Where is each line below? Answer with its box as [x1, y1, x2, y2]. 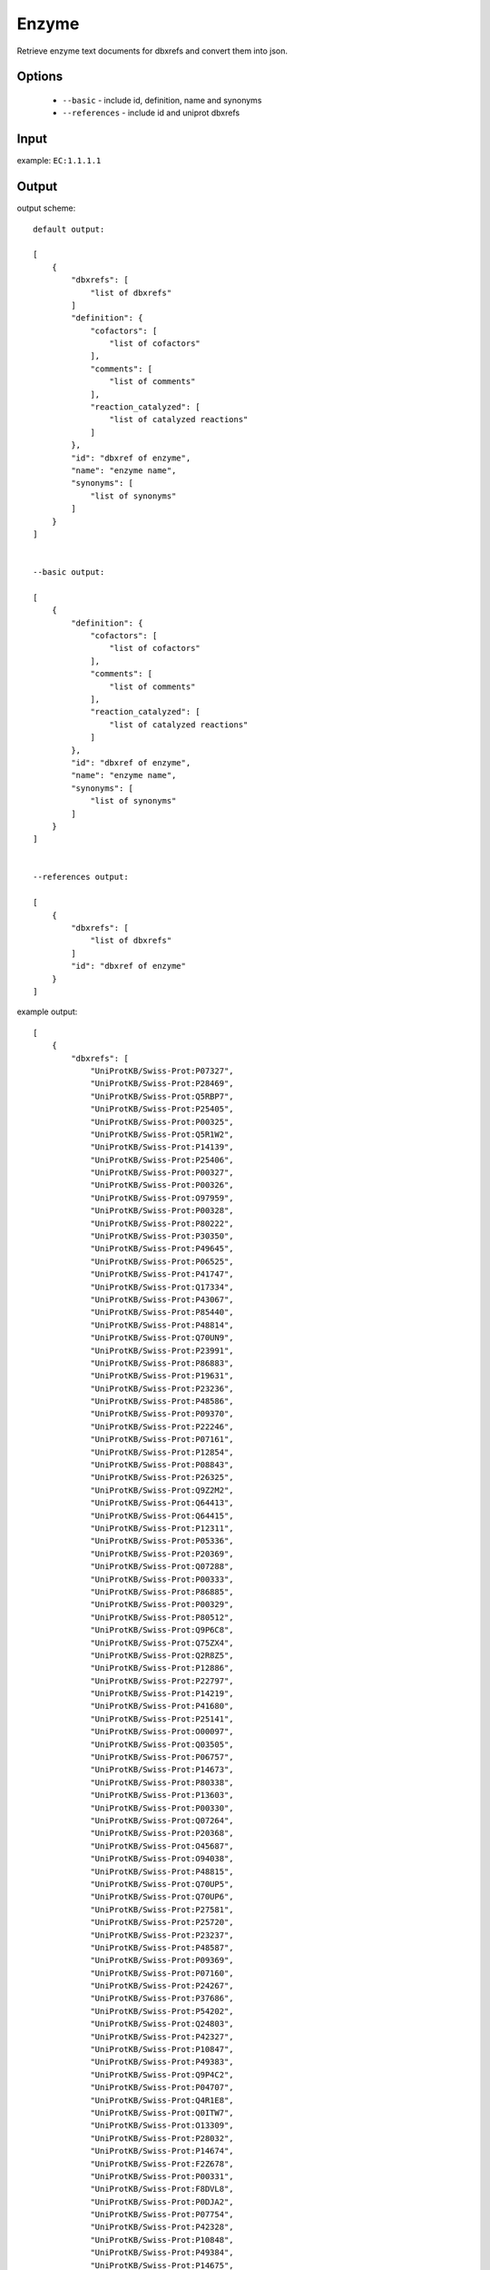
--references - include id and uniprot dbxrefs [62, 107, 240, 118]
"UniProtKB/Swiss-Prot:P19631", [90, 1371, 235, 1381]
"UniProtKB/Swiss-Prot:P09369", [90, 1955, 235, 1966]
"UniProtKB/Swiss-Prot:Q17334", [90, 1281, 235, 1292]
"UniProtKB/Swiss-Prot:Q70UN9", [90, 1333, 235, 1343]
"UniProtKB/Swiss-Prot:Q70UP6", [90, 1891, 235, 1902]
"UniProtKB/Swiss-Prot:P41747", [90, 1269, 235, 1279]
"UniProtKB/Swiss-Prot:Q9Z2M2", [90, 1485, 235, 1495]
